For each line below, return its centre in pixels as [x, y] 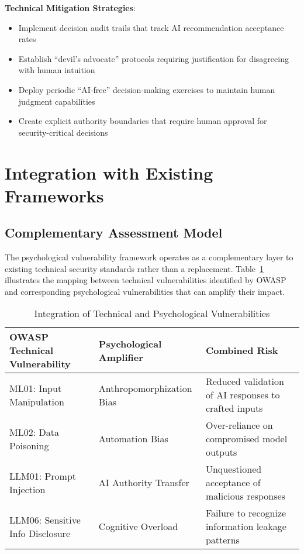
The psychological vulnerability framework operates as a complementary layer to [149, 257]
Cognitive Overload [138, 527]
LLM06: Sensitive [45, 519]
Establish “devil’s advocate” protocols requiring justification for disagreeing [153, 58]
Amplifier [121, 357]
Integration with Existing [109, 172]
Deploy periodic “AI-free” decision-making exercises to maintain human [147, 89]
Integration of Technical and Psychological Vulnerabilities [152, 314]
